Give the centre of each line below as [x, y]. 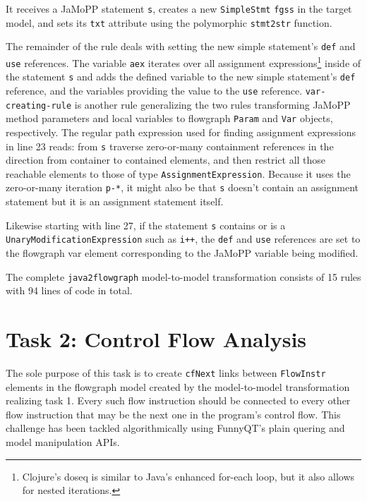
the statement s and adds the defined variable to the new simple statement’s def [181, 77]
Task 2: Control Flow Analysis [156, 339]
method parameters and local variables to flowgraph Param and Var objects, [169, 118]
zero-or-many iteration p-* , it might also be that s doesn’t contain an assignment [182, 187]
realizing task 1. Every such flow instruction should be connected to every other [178, 400]
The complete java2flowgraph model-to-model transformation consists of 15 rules [183, 276]
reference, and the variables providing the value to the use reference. [154, 90]
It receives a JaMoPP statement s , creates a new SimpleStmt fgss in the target [179, 8]
